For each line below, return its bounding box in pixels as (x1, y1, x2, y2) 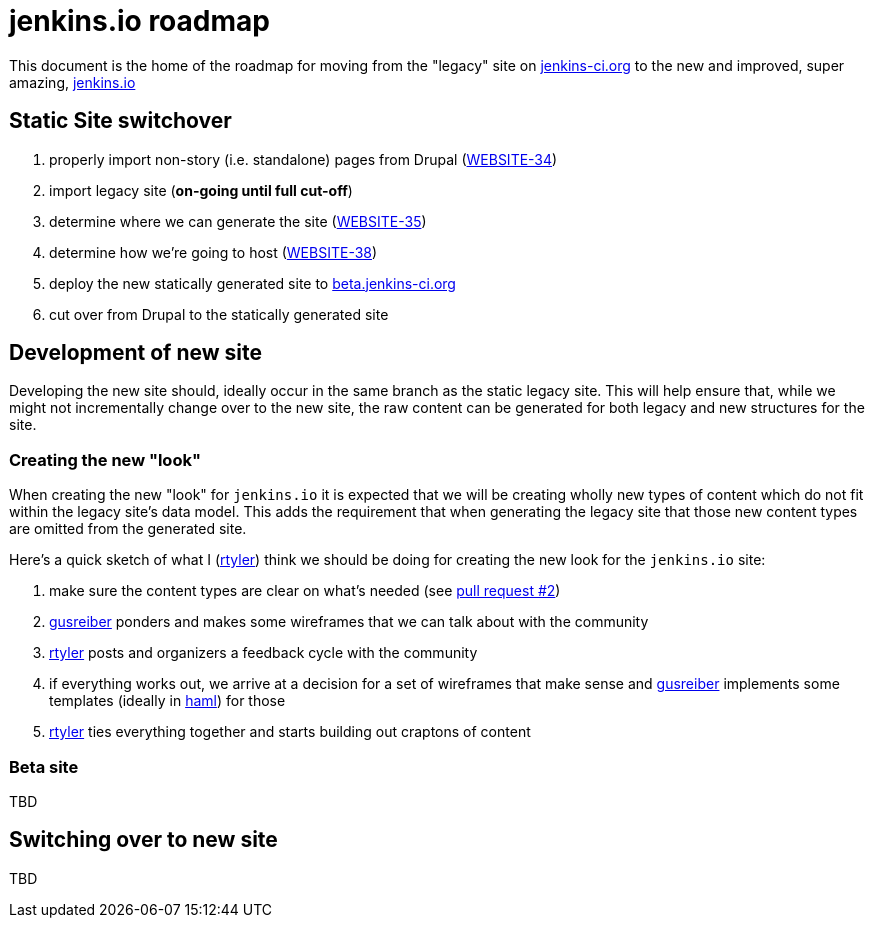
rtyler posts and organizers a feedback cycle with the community (49, 644, 478, 662)
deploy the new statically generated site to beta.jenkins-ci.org (49, 274, 456, 292)
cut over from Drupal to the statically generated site (49, 305, 389, 323)
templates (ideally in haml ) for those (49, 692, 286, 710)
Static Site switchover (9, 108, 232, 134)
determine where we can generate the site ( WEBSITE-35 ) (49, 212, 427, 230)
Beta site (9, 756, 79, 777)
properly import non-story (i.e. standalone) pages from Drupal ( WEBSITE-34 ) (49, 150, 558, 168)
